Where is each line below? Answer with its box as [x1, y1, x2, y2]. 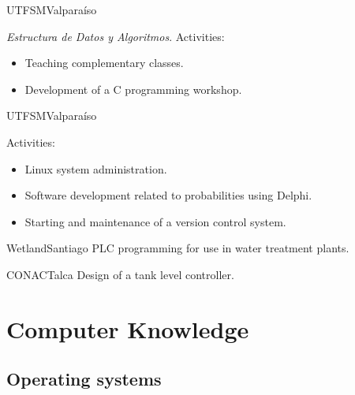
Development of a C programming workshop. [24, 80, 242, 97]
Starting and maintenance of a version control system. [24, 213, 286, 229]
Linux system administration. [24, 160, 167, 177]
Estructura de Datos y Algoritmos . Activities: [6, 28, 225, 44]
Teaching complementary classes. [24, 54, 184, 71]
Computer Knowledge [6, 312, 249, 345]
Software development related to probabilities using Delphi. [24, 187, 312, 203]
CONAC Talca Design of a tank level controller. [6, 266, 234, 282]
